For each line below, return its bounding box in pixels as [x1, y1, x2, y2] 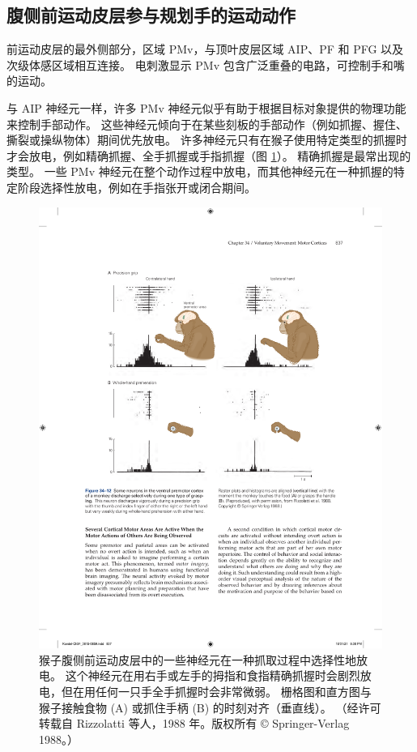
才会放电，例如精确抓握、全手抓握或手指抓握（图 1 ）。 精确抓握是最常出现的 [6, 147, 411, 164]
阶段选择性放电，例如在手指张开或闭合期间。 [17, 178, 256, 195]
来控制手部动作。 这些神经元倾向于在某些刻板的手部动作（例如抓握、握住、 [6, 115, 407, 132]
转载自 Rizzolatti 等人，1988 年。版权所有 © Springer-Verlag [39, 715, 350, 732]
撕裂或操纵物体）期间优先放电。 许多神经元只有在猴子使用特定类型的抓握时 [6, 131, 407, 148]
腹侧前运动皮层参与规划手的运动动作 [6, 2, 296, 28]
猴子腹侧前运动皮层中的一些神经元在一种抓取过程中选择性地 [39, 651, 356, 668]
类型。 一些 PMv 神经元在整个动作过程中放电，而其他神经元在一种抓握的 [6, 163, 394, 180]
